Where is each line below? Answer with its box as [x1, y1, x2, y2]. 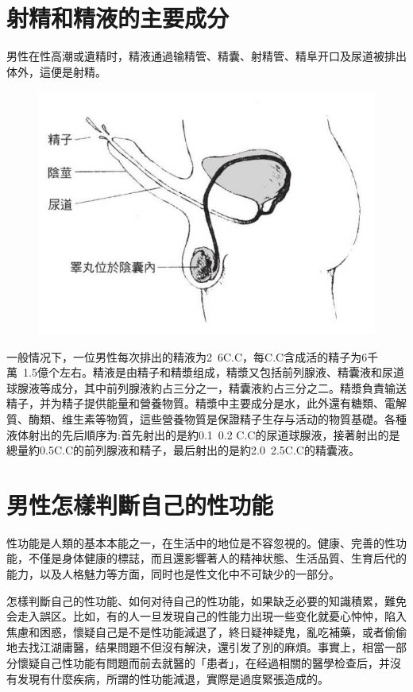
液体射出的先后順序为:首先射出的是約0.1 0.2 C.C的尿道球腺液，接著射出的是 [6, 426, 400, 443]
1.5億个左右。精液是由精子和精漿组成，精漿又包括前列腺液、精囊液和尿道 [22, 364, 404, 381]
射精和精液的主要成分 [6, 2, 230, 34]
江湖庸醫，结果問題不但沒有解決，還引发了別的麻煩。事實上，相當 [39, 639, 384, 655]
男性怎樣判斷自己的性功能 [6, 488, 274, 520]
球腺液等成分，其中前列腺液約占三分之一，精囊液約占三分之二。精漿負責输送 [6, 379, 407, 396]
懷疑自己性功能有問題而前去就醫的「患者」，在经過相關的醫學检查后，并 [17, 655, 390, 671]
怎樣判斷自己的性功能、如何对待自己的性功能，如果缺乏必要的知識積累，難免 [6, 592, 407, 609]
